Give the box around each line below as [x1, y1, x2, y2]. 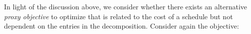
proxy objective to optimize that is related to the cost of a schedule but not [4, 11, 233, 21]
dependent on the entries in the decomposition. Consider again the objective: [4, 21, 239, 31]
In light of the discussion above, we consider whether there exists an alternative [4, 1, 248, 11]
